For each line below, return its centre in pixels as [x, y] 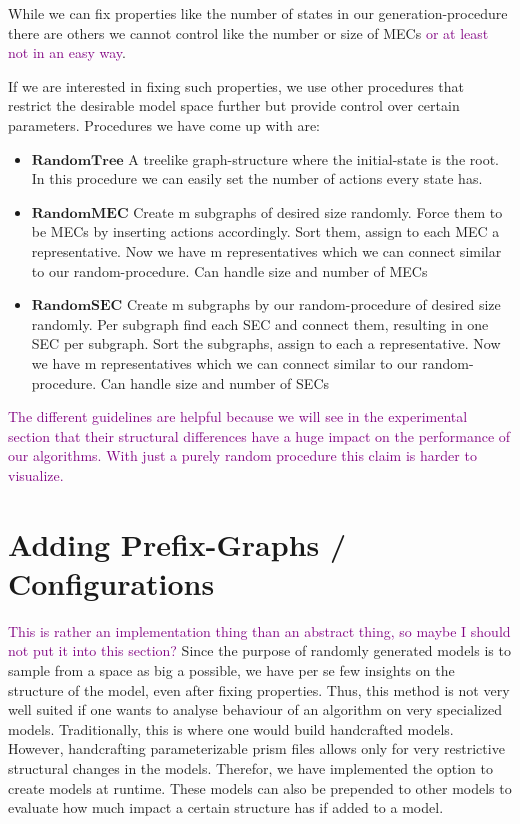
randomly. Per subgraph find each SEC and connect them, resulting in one [260, 323]
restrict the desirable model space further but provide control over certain [234, 105]
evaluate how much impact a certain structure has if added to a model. [226, 807]
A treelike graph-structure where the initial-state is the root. [313, 158]
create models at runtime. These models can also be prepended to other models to [260, 787]
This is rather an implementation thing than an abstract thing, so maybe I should [259, 630]
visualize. [36, 474]
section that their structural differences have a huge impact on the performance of [259, 435]
